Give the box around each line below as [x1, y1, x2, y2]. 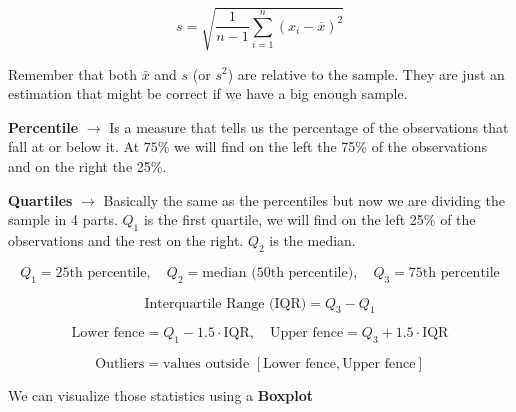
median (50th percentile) [202, 265, 354, 280]
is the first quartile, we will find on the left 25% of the [143, 209, 476, 230]
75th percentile [408, 265, 500, 280]
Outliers [95, 357, 145, 372]
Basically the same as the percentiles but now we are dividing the [103, 189, 505, 210]
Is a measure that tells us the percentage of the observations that [109, 116, 509, 137]
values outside [163, 357, 250, 372]
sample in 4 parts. [8, 209, 118, 230]
